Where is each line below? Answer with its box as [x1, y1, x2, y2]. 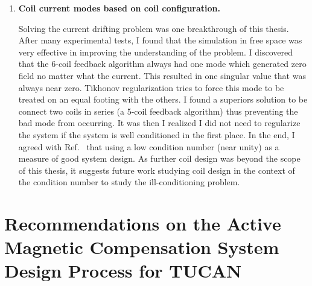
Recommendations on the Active [4, 211, 281, 236]
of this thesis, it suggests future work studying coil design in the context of [18, 164, 295, 176]
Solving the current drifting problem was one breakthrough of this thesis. [18, 22, 289, 34]
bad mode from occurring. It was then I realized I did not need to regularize [18, 116, 301, 129]
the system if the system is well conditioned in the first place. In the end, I [18, 128, 295, 141]
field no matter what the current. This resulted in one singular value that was [18, 69, 306, 81]
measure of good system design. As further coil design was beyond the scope [18, 152, 301, 165]
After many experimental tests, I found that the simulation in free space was [18, 34, 302, 46]
